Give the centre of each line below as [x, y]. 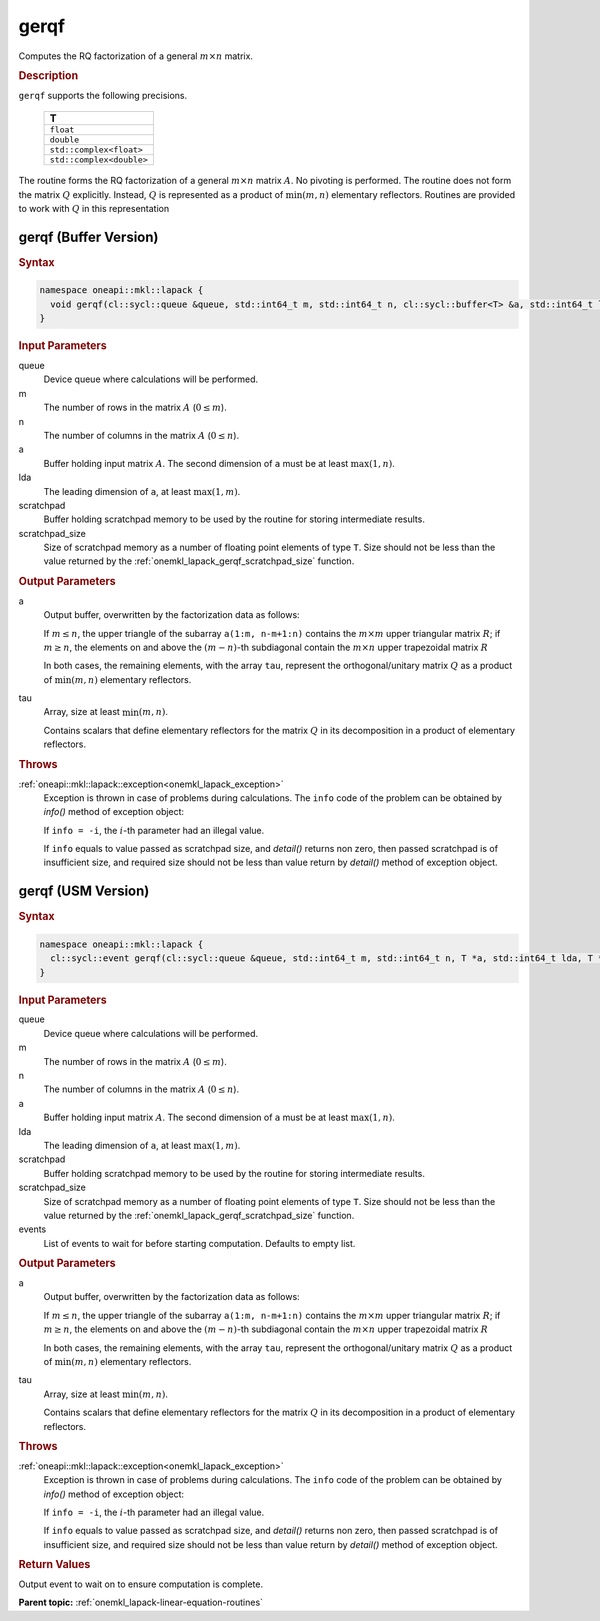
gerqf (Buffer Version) [88, 236]
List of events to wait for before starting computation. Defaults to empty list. [199, 1243]
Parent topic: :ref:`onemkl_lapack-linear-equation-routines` [141, 1602]
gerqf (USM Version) [84, 891]
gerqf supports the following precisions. [103, 95]
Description [48, 75]
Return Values [54, 1565]
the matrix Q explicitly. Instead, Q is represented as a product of [151, 194]
